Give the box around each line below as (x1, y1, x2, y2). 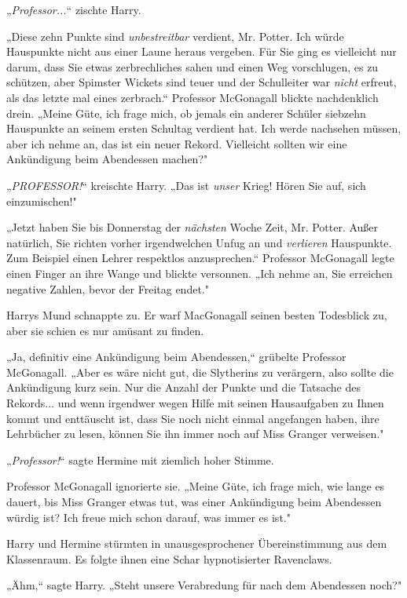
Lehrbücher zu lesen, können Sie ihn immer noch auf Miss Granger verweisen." (6, 425, 384, 442)
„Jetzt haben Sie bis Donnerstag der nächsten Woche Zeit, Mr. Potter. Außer (6, 219, 379, 235)
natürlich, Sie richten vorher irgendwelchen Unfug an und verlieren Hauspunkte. (6, 234, 392, 250)
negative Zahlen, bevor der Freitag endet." (6, 280, 209, 297)
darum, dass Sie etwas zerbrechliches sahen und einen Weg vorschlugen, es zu (6, 58, 379, 75)
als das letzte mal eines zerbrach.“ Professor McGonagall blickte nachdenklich (6, 89, 379, 105)
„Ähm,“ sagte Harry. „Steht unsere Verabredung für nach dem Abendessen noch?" (6, 577, 402, 593)
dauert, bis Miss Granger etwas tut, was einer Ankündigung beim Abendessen (6, 494, 382, 510)
